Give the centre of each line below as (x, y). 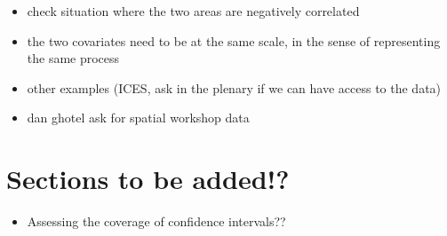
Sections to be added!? (148, 179)
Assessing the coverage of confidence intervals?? (156, 221)
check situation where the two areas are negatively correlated (193, 11)
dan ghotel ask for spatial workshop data (138, 118)
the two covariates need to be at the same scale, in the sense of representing (234, 40)
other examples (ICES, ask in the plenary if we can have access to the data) (234, 87)
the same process (73, 58)
